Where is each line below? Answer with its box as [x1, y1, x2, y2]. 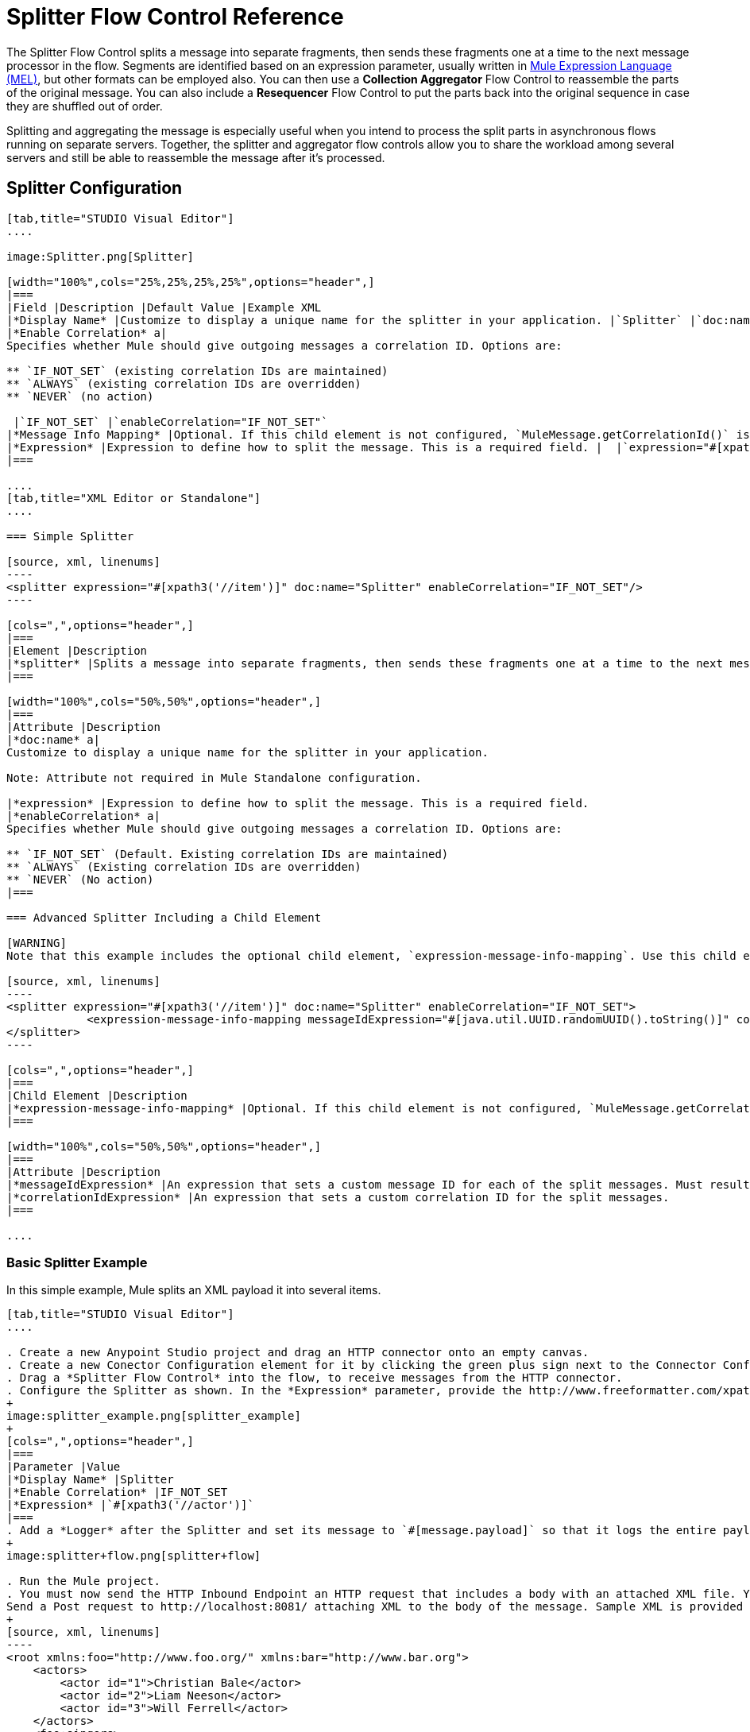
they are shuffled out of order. [6, 99, 163, 113]
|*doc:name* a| [6, 733, 101, 746]
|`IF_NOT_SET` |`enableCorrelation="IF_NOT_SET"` [13, 415, 328, 428]
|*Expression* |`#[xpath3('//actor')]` [6, 1498, 254, 1512]
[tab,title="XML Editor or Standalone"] [6, 491, 261, 505]
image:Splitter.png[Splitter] [6, 249, 195, 263]
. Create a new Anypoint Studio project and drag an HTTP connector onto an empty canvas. [6, 1346, 590, 1359]
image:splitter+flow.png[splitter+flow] [6, 1549, 261, 1563]
